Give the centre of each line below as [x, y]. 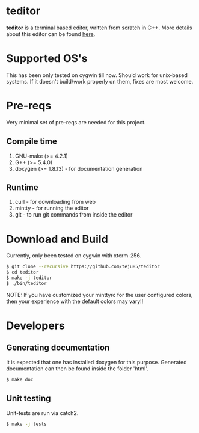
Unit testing [29, 398]
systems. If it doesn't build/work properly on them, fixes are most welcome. [100, 81]
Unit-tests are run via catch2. [42, 413]
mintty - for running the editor [52, 208]
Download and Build [57, 239]
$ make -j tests [26, 424]
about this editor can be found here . [51, 34]
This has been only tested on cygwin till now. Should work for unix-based [97, 75]
